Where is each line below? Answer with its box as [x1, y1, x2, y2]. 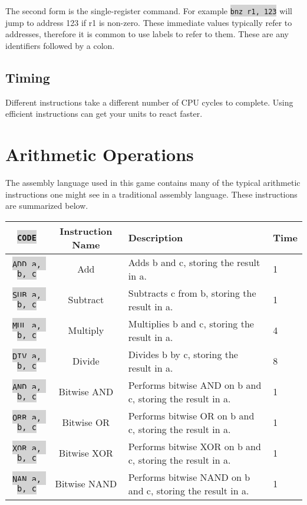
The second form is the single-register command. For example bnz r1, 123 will [5, 5, 292, 17]
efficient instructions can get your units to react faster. [5, 107, 203, 120]
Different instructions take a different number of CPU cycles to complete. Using [5, 96, 293, 108]
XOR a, [12, 443, 42, 453]
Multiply [68, 323, 104, 337]
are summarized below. [5, 199, 88, 212]
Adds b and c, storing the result [128, 255, 260, 269]
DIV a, [12, 351, 42, 361]
